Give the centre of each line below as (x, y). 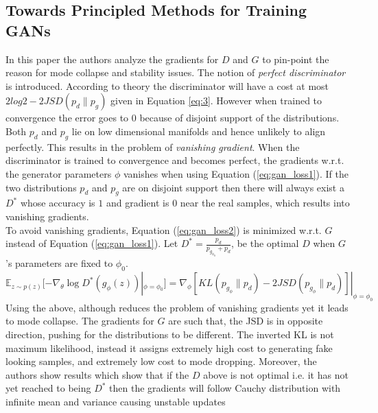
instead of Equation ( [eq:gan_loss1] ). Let (92, 243)
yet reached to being (48, 388)
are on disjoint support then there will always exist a (233, 187)
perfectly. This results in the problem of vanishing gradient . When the (153, 146)
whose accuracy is (58, 203)
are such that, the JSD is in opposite (246, 321)
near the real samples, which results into (265, 203)
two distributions (41, 187)
